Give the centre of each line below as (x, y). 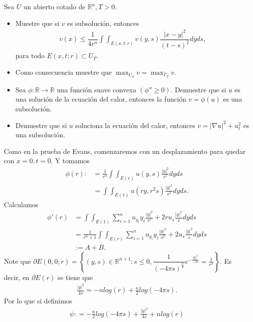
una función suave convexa (97, 89)
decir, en (17, 277)
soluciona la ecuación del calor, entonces (135, 125)
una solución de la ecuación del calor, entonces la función (101, 99)
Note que (18, 261)
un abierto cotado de (54, 6)
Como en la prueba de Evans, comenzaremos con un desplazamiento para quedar (125, 151)
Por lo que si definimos (38, 301)
